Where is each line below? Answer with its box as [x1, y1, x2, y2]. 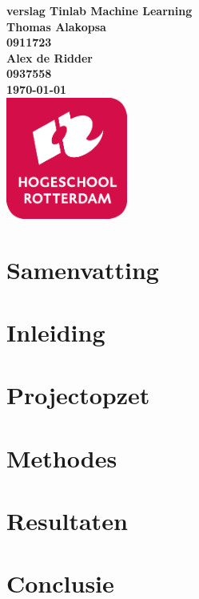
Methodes [6, 441, 117, 474]
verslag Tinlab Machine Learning [6, 2, 193, 18]
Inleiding [6, 315, 105, 348]
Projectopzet [6, 378, 150, 411]
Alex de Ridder [6, 49, 94, 66]
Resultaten [6, 504, 128, 537]
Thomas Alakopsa [6, 18, 106, 34]
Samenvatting [6, 253, 159, 285]
